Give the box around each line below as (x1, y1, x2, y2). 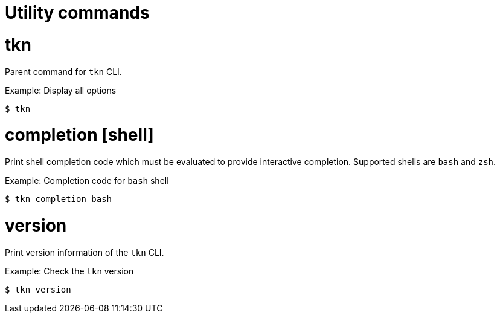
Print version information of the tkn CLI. (5, 247, 164, 258)
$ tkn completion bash (5, 194, 112, 204)
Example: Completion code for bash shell (5, 175, 169, 186)
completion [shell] (5, 125, 154, 146)
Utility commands (5, 2, 150, 23)
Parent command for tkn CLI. (5, 66, 122, 77)
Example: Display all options (5, 85, 117, 96)
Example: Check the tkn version (5, 265, 134, 276)
